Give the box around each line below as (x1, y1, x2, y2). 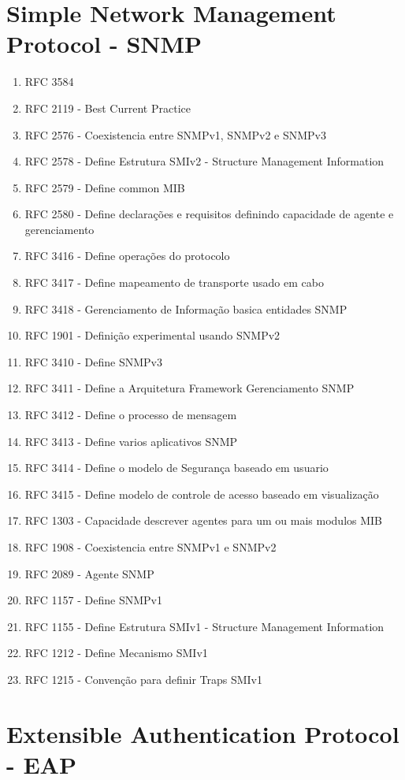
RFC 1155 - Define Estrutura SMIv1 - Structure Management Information (24, 618, 385, 634)
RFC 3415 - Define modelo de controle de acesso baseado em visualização (24, 485, 379, 502)
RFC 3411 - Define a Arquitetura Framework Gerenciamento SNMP (24, 380, 355, 396)
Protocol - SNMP (6, 28, 202, 60)
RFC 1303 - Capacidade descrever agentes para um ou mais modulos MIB (24, 512, 383, 529)
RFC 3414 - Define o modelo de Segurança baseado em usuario (24, 459, 329, 476)
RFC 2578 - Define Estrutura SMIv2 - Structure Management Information (24, 153, 385, 169)
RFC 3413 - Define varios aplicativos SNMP (24, 433, 238, 449)
